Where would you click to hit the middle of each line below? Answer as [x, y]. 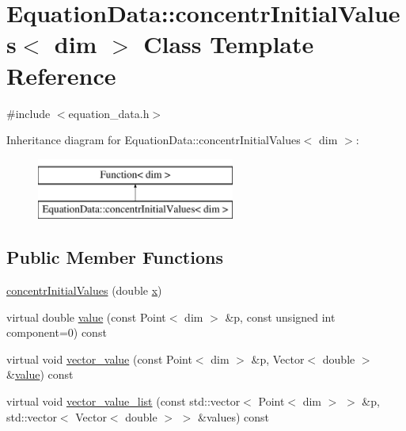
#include [28, 113]
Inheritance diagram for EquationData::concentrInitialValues [154, 140]
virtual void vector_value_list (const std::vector [123, 401]
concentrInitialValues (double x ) [84, 290]
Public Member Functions [115, 257]
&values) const [234, 416]
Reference [61, 75]
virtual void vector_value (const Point [99, 359]
